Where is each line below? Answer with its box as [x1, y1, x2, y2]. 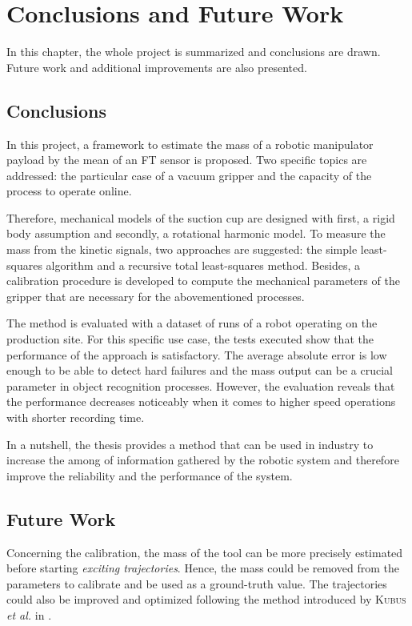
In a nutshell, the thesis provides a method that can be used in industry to [6, 435, 374, 452]
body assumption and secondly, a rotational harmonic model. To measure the [6, 225, 386, 242]
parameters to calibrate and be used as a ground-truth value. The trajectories [6, 575, 387, 592]
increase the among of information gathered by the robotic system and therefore [6, 451, 399, 468]
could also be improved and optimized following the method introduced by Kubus [6, 591, 406, 608]
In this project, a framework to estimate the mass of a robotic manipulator [6, 135, 374, 152]
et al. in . [6, 606, 52, 623]
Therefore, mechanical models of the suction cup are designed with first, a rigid [6, 209, 395, 226]
